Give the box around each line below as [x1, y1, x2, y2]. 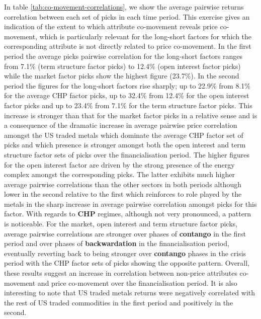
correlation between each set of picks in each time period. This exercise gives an [4, 11, 250, 22]
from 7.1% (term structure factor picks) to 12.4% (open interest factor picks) [4, 60, 241, 71]
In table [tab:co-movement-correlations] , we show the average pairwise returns [4, 2, 244, 12]
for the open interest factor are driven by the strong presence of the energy [4, 159, 235, 170]
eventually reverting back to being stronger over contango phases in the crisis [4, 248, 246, 258]
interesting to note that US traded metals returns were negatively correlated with [4, 287, 255, 298]
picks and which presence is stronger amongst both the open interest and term [4, 139, 246, 150]
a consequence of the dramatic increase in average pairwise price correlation [4, 120, 237, 130]
